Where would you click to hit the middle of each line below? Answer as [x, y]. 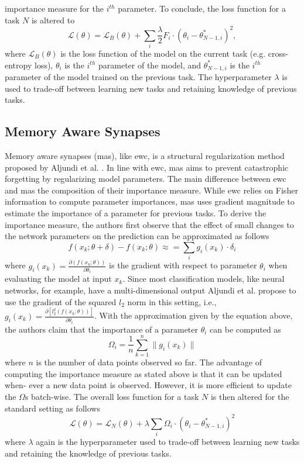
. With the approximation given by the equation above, [194, 315]
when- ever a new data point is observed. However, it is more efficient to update [148, 385]
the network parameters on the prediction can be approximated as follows [137, 236]
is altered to [53, 20]
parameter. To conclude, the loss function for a [202, 8]
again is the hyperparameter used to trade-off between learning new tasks [168, 442]
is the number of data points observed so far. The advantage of [149, 362]
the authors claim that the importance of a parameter [102, 329]
